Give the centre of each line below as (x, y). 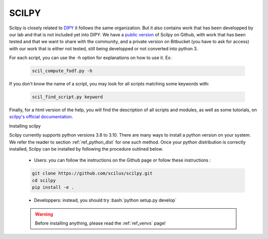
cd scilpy (44, 180)
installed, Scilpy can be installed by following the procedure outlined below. (86, 149)
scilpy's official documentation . (41, 117)
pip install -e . (53, 187)
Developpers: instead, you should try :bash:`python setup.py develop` (105, 200)
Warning (44, 214)
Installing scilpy (25, 126)
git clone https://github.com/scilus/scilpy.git (92, 173)
